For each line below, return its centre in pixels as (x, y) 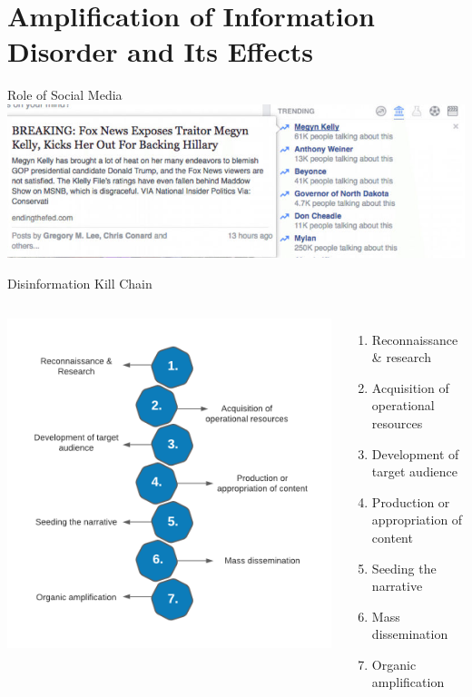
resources (397, 422)
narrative (397, 586)
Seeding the (404, 568)
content (392, 537)
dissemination (410, 634)
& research (401, 357)
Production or (411, 501)
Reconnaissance (415, 339)
